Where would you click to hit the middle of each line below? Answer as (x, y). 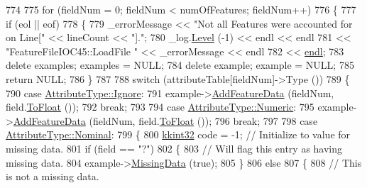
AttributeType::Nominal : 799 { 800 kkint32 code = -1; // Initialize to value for (178, 134)
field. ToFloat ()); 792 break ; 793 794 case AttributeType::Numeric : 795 (160, 107)
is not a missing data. (53, 176)
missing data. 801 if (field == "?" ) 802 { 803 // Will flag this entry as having (174, 148)
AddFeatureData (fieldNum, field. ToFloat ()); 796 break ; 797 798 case (165, 120)
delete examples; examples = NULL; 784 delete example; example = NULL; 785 (180, 65)
